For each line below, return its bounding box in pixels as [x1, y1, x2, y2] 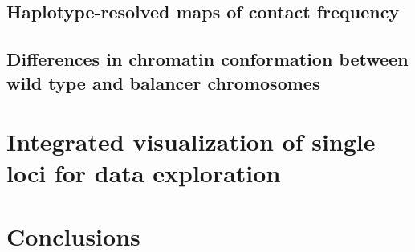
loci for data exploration [6, 156, 281, 189]
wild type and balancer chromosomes [6, 70, 320, 95]
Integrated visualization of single [6, 125, 376, 158]
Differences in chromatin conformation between [6, 47, 409, 71]
